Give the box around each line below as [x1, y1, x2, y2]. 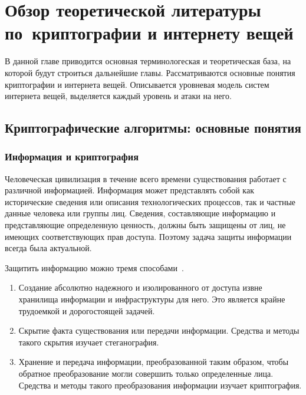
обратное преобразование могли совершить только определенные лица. [18, 367, 274, 379]
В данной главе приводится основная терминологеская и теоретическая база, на [5, 55, 291, 67]
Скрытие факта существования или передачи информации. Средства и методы [18, 324, 300, 337]
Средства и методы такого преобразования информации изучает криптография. [18, 378, 302, 391]
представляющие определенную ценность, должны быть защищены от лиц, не [5, 219, 286, 231]
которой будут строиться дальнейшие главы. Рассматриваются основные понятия [5, 66, 295, 78]
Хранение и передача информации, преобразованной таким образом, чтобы [18, 355, 289, 368]
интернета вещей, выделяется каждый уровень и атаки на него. [5, 90, 232, 102]
